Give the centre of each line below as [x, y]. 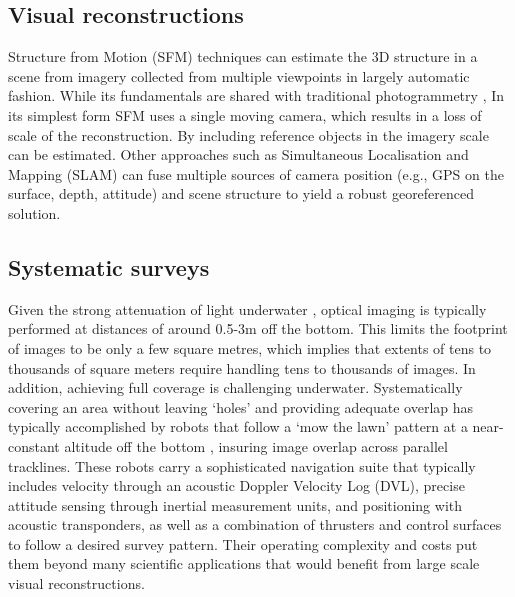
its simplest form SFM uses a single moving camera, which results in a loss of [245, 114]
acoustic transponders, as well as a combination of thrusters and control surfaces [255, 524]
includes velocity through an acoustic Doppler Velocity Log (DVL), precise [236, 485]
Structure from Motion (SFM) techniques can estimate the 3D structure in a [243, 56]
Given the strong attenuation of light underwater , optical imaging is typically [247, 308]
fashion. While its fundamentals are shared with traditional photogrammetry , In [256, 95]
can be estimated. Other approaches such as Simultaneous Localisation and [238, 154]
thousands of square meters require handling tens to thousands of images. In [242, 367]
